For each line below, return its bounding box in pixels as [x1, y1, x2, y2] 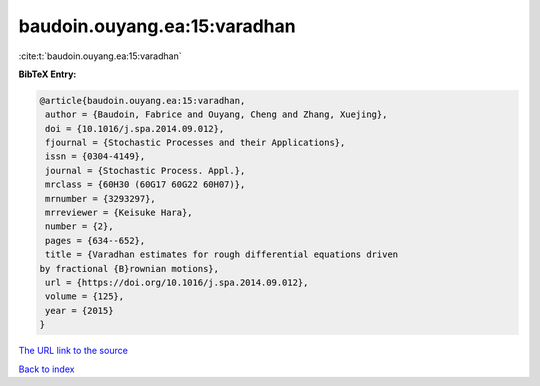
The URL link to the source [18, 345, 129, 357]
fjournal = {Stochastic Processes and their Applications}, [45, 137, 346, 149]
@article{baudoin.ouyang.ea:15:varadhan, [39, 95, 246, 106]
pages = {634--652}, [45, 235, 146, 246]
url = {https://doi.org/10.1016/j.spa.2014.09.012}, [45, 277, 309, 288]
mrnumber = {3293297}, [45, 193, 157, 204]
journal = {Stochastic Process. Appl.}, [45, 165, 246, 176]
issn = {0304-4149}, [45, 151, 146, 162]
